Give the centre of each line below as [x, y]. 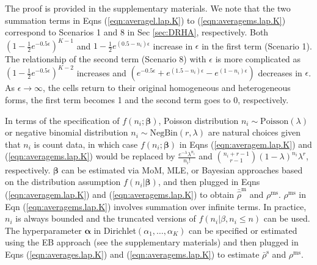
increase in [173, 45]
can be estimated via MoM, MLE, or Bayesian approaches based [182, 169]
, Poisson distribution [199, 120]
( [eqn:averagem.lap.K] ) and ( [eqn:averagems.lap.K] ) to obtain [120, 194]
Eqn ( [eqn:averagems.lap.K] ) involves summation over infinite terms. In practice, [156, 206]
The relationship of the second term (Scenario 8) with [106, 59]
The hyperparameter [43, 230]
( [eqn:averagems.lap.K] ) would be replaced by [90, 156]
